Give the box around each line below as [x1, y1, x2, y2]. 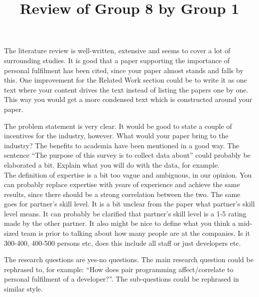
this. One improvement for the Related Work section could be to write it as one [4, 75, 247, 85]
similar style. [4, 284, 43, 294]
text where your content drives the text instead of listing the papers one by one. [4, 84, 249, 95]
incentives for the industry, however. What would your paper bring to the [4, 130, 229, 141]
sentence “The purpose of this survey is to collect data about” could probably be [4, 150, 251, 160]
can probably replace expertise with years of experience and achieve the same [4, 179, 240, 190]
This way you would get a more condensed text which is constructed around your [4, 94, 253, 104]
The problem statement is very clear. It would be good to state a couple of [4, 120, 232, 131]
